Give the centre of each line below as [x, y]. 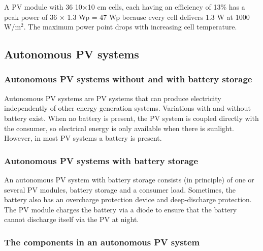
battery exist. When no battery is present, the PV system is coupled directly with [131, 118]
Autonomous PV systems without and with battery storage [128, 79]
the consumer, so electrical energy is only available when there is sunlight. [119, 128]
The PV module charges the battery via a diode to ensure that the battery [121, 209]
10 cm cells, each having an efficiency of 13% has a [166, 7]
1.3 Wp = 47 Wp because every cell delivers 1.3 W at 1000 [158, 17]
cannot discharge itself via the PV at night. [72, 219]
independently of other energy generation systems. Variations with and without [127, 108]
